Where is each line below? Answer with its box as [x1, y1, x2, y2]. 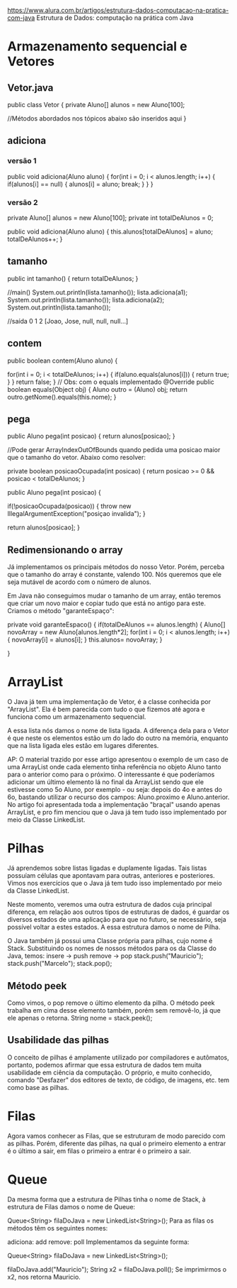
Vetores [7, 53, 55, 70]
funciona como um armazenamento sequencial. [7, 712, 146, 721]
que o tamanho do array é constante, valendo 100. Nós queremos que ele [7, 571, 221, 579]
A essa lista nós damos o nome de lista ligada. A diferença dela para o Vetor [7, 727, 229, 735]
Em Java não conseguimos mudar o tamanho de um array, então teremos [7, 592, 221, 600]
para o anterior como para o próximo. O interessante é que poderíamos [7, 770, 215, 779]
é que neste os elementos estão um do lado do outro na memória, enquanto [7, 734, 229, 742]
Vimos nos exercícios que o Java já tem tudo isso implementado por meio [7, 879, 222, 888]
